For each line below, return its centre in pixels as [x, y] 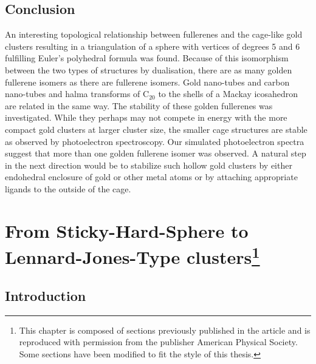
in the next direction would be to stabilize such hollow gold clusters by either [149, 165]
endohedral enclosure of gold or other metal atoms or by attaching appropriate [151, 177]
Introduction [46, 295]
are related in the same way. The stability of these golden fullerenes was [139, 105]
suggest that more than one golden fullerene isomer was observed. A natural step [156, 153]
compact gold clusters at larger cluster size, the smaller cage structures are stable [156, 129]
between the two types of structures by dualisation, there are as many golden [149, 69]
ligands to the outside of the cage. [68, 188]
